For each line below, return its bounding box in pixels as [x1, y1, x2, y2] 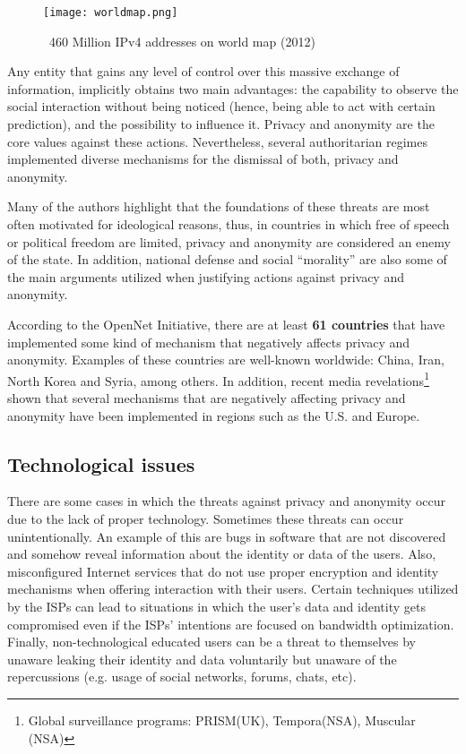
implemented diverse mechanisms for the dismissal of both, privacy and [7, 150, 399, 168]
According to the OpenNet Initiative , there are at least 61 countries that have [7, 314, 445, 333]
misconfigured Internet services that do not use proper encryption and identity [7, 561, 439, 580]
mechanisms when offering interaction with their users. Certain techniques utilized [7, 579, 459, 598]
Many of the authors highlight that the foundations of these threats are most [7, 197, 430, 216]
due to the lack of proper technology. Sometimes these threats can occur [7, 509, 404, 527]
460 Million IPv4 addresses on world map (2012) [48, 31, 315, 50]
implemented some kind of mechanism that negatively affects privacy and [7, 332, 410, 351]
